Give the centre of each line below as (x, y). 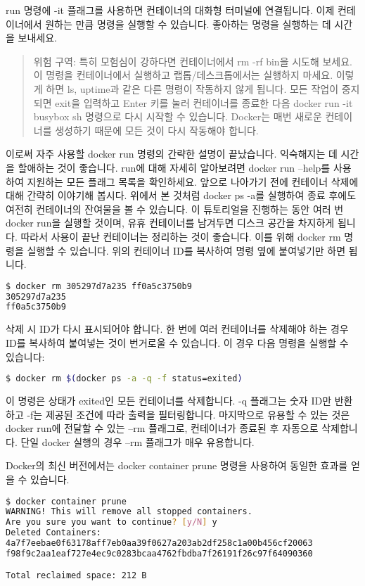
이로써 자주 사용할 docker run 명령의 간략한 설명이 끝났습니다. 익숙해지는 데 (172, 154)
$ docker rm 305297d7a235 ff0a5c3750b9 (99, 286)
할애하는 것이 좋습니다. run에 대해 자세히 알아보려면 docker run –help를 (174, 167)
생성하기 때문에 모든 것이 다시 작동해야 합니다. (157, 130)
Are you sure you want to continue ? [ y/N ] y (111, 522)
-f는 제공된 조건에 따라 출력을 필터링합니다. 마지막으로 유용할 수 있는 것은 (188, 414)
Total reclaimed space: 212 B (76, 576)
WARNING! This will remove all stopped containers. (129, 512)
